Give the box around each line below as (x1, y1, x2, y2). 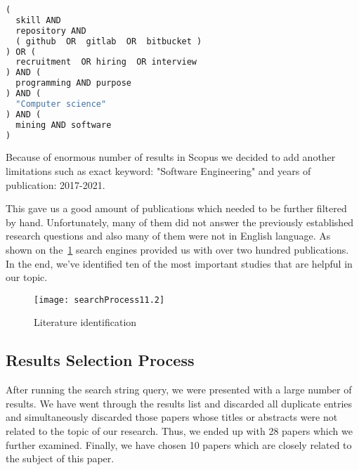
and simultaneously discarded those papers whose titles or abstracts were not (6, 410, 338, 424)
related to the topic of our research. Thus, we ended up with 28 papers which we (6, 423, 353, 438)
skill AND (15, 15, 61, 25)
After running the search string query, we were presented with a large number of (6, 382, 352, 397)
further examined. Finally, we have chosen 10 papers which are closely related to (6, 437, 352, 452)
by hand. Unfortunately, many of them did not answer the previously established (6, 214, 354, 229)
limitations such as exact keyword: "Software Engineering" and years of (6, 163, 311, 178)
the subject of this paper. (6, 451, 115, 466)
